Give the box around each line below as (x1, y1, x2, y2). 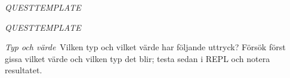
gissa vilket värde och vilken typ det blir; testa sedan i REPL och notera (5, 52, 270, 64)
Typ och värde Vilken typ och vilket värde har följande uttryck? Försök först (5, 41, 286, 53)
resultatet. (5, 64, 42, 76)
